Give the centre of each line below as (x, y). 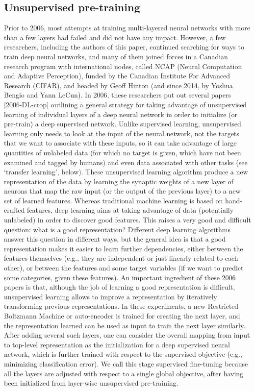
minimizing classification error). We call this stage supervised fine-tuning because (126, 363)
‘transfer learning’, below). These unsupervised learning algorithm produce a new (126, 172)
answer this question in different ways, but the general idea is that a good (115, 239)
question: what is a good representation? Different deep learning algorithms (117, 229)
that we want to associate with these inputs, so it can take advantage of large (120, 143)
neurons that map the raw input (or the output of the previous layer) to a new (122, 191)
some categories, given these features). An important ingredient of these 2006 (120, 277)
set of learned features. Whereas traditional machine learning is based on (114, 200)
